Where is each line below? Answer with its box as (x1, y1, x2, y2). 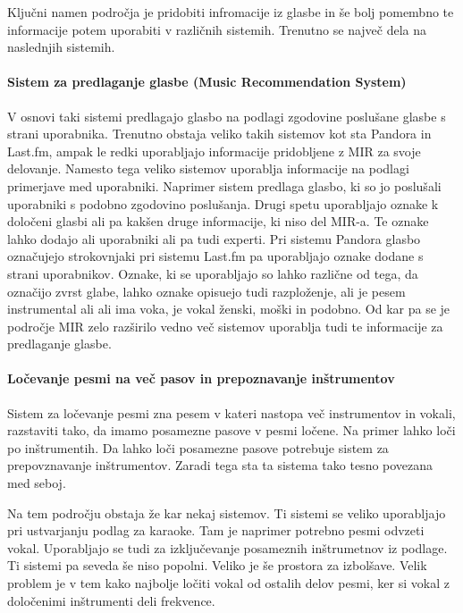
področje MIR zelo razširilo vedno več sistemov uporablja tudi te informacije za (7, 316, 443, 335)
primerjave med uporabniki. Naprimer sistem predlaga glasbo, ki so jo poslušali (7, 176, 442, 195)
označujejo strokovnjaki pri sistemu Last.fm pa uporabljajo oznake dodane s (7, 247, 424, 265)
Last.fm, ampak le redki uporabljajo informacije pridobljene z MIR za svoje (7, 141, 421, 160)
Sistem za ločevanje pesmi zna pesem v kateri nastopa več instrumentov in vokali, (7, 403, 456, 422)
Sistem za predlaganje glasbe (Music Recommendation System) (7, 72, 407, 91)
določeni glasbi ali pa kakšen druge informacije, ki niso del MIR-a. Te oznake (7, 212, 429, 231)
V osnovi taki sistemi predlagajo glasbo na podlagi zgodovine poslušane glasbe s (7, 106, 446, 125)
